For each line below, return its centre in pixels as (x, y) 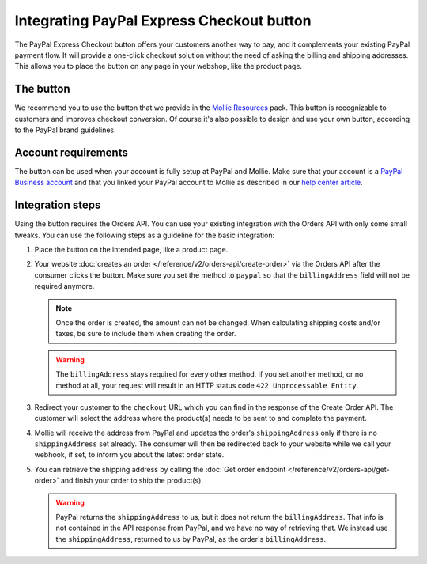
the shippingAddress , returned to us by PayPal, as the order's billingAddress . (191, 539)
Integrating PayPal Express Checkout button (163, 21)
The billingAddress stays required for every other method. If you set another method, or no (210, 374)
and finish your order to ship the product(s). (132, 481)
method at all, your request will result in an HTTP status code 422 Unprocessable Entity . (207, 385)
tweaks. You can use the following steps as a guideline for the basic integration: (145, 235)
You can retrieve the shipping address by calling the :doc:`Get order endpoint (160, 469)
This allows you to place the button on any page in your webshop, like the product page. (159, 66)
